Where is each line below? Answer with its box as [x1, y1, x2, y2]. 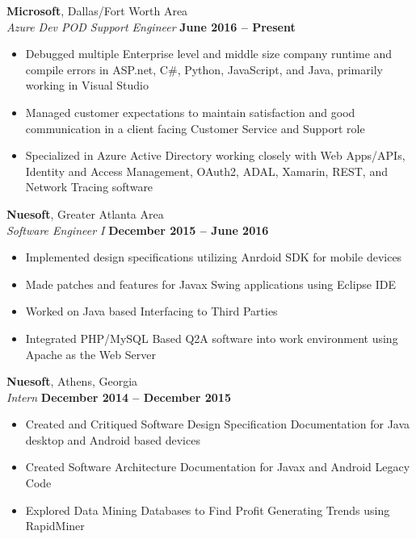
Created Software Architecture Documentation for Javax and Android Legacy [25, 458, 410, 475]
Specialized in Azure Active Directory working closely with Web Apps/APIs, [25, 147, 405, 164]
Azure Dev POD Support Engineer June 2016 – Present [6, 18, 296, 35]
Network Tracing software [25, 178, 153, 195]
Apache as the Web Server [25, 345, 156, 362]
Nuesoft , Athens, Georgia [6, 373, 138, 390]
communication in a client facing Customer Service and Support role [25, 119, 365, 136]
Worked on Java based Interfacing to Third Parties [25, 303, 278, 320]
